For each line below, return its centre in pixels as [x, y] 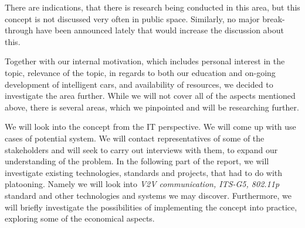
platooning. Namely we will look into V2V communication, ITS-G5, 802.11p [142, 184]
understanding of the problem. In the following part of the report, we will [137, 161]
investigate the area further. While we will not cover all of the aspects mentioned [150, 96]
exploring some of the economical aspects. [80, 218]
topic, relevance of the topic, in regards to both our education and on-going [140, 72]
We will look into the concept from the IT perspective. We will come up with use [150, 127]
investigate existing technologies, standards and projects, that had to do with [144, 172]
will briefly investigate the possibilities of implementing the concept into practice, [151, 207]
